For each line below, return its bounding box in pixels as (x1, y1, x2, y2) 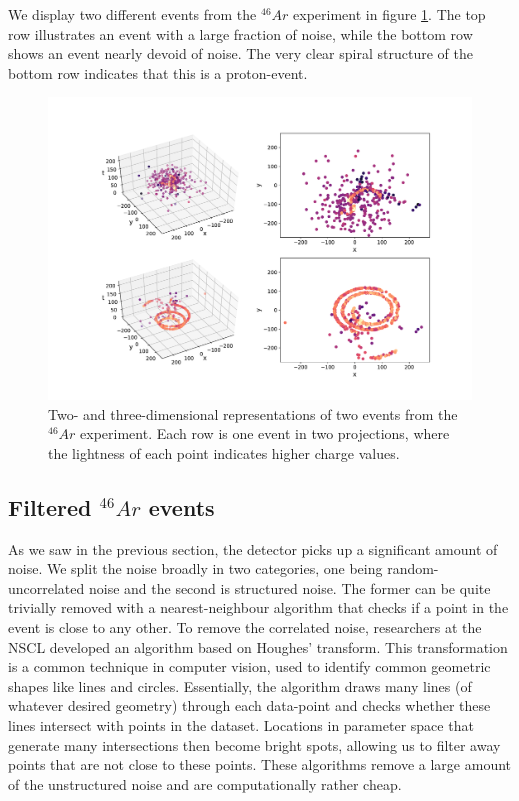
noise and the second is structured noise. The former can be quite (88, 577, 491, 598)
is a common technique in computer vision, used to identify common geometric (8, 656, 491, 677)
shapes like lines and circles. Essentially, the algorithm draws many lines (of (8, 675, 472, 696)
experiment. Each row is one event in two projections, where (80, 423, 450, 444)
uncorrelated (8, 577, 85, 598)
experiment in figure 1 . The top (293, 4, 486, 24)
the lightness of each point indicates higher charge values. (48, 442, 400, 463)
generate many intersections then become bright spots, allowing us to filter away (8, 734, 501, 755)
